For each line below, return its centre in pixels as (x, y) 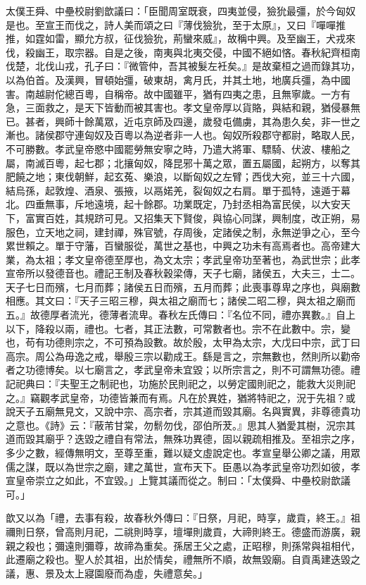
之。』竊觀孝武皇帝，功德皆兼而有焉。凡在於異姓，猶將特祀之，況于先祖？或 (181, 397)
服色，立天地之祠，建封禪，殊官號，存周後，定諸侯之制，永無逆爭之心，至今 (183, 232)
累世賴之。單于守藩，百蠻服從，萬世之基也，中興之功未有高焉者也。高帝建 (178, 246)
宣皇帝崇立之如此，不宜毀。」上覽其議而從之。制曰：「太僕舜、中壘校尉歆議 (178, 480)
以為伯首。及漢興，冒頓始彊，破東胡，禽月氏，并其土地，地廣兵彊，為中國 (178, 79)
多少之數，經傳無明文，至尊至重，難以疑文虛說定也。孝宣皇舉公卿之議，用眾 (183, 452)
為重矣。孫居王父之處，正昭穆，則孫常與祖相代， (247, 545)
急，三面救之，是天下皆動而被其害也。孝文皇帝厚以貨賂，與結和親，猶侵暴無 (183, 107)
